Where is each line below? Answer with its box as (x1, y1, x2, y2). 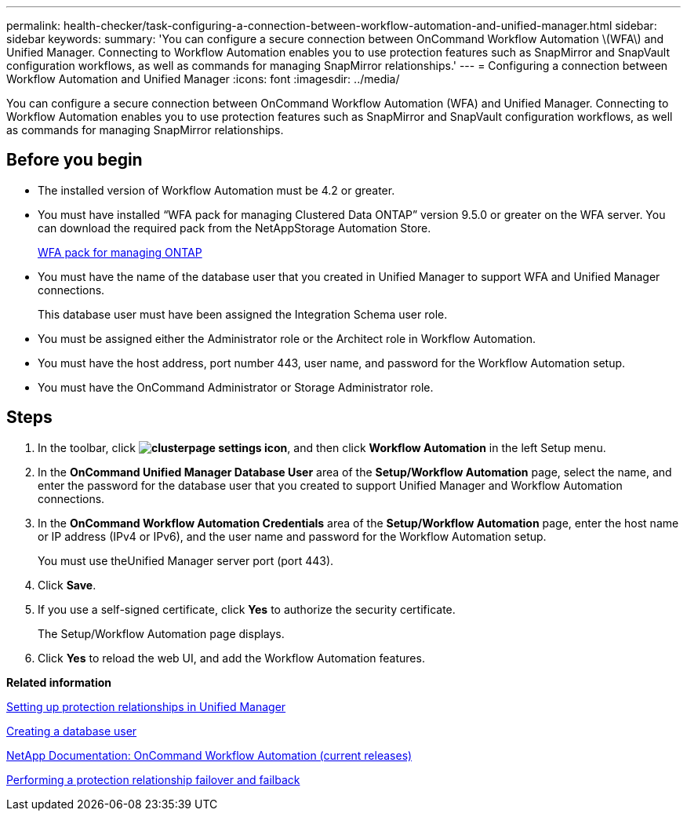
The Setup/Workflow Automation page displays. (38, 626, 285, 640)
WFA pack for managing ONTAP (38, 245, 202, 259)
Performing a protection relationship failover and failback (6, 772, 300, 786)
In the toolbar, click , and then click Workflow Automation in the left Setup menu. (38, 440, 606, 454)
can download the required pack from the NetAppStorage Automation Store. (38, 221, 431, 235)
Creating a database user (6, 724, 137, 738)
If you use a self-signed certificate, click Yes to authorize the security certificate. (38, 602, 456, 616)
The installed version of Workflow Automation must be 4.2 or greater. (38, 183, 395, 197)
